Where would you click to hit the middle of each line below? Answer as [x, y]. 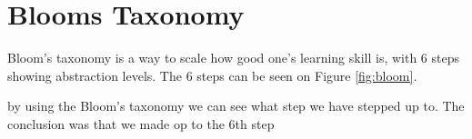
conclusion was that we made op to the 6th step [141, 123]
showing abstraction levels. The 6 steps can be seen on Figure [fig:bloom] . [212, 75]
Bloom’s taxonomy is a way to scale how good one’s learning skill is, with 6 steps [234, 58]
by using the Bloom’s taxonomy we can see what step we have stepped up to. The [236, 106]
